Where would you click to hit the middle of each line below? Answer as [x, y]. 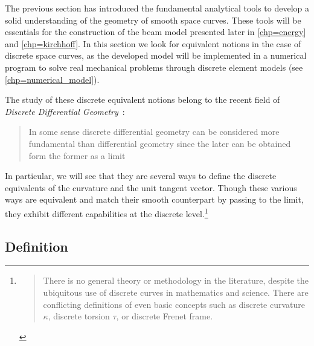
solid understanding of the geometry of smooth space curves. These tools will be [153, 20]
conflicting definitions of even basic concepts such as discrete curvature [174, 304]
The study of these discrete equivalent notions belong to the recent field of [143, 100]
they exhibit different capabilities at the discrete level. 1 [107, 212]
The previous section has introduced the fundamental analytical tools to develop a [157, 8]
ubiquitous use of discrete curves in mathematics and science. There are [176, 292]
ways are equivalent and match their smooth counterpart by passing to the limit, [154, 199]
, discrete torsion [79, 316]
